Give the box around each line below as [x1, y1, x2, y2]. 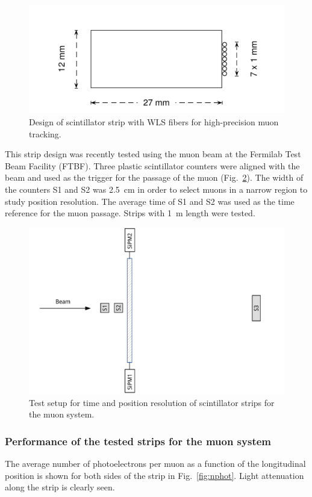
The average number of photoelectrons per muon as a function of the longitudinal [5, 457, 306, 470]
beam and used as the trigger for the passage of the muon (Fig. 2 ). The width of [5, 171, 304, 184]
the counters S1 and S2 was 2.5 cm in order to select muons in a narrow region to [5, 183, 308, 195]
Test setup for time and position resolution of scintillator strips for [29, 396, 275, 408]
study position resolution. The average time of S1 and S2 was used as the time [5, 195, 295, 207]
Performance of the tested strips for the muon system [5, 434, 272, 448]
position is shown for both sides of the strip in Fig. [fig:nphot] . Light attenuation [5, 469, 304, 481]
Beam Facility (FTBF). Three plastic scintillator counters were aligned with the [5, 159, 300, 172]
